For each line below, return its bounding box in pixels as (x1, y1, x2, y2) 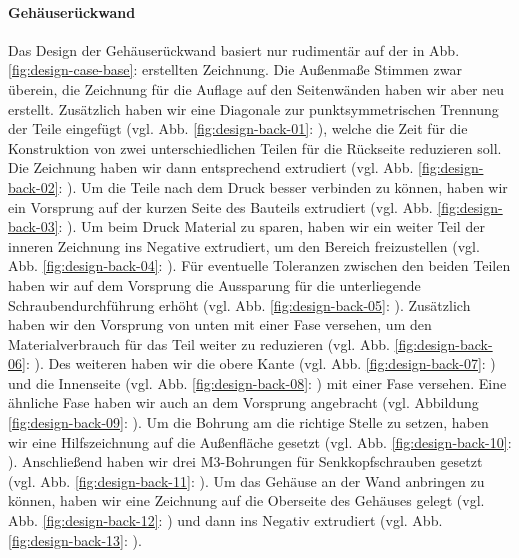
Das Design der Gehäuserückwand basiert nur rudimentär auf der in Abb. (8, 39, 460, 60)
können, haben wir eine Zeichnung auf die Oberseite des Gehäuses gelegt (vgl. (8, 490, 485, 511)
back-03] (8, 216, 59, 237)
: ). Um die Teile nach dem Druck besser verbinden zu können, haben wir (58, 176, 508, 197)
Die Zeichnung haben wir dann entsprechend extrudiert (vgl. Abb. (8, 157, 414, 178)
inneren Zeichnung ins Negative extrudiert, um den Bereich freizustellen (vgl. (8, 235, 480, 256)
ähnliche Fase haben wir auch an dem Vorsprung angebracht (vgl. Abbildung (8, 392, 479, 413)
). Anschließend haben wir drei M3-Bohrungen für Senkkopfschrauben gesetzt (8, 451, 483, 472)
